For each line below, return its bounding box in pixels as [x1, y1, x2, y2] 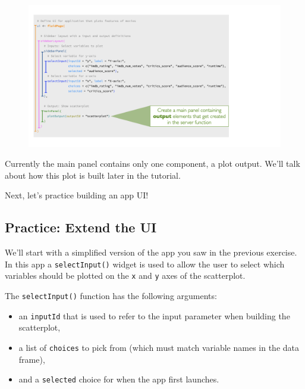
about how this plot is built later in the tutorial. [5, 169, 181, 181]
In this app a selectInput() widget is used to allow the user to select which [5, 257, 285, 270]
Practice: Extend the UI [5, 218, 157, 236]
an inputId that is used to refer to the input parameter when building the [18, 309, 290, 322]
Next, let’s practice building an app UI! [5, 189, 149, 201]
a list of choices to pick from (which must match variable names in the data [18, 341, 299, 353]
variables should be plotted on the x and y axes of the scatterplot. [5, 269, 246, 282]
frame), [18, 353, 45, 365]
